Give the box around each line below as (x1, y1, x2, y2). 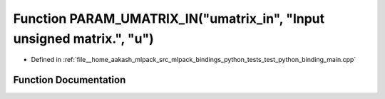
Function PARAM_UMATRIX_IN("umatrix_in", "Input (13, 11, 325, 26)
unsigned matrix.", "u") (13, 31, 155, 46)
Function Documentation (13, 74, 126, 86)
